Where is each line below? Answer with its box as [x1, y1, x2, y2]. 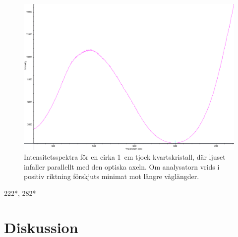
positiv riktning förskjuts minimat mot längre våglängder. [24, 171, 199, 181]
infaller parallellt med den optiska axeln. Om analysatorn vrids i [24, 161, 220, 172]
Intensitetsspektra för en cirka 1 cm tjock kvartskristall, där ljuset [24, 151, 226, 162]
